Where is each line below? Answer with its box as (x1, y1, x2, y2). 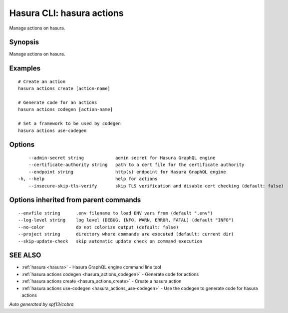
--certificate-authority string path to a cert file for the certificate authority (28, 162, 245, 167)
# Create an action (18, 78, 66, 84)
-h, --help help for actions (18, 176, 158, 182)
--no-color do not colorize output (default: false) (18, 224, 179, 230)
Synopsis (9, 38, 39, 46)
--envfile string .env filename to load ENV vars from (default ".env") (18, 210, 213, 216)
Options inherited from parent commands (9, 195, 141, 204)
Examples (9, 64, 41, 72)
